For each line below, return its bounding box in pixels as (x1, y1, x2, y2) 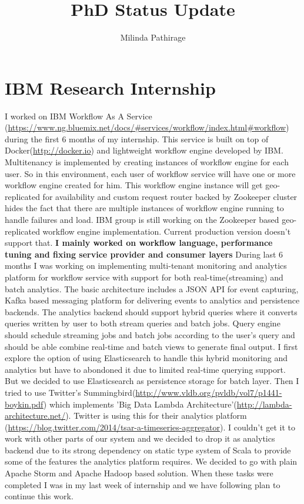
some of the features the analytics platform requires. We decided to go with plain (5, 455, 298, 468)
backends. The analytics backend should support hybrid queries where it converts (5, 305, 298, 318)
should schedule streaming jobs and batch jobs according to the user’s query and (5, 328, 295, 341)
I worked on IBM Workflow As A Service (5, 109, 152, 122)
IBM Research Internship (5, 75, 216, 99)
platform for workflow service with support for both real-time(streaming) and (5, 271, 283, 283)
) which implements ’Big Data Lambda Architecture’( (43, 398, 237, 410)
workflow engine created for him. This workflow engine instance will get (5, 179, 263, 191)
